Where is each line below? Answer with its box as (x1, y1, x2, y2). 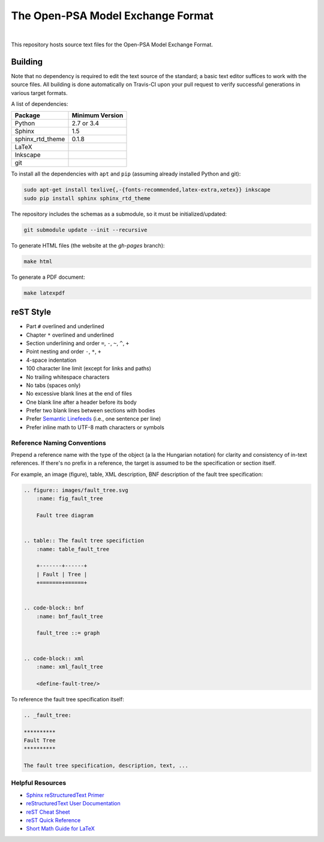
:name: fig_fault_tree (36, 495, 103, 502)
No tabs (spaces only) (26, 382, 81, 389)
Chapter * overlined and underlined (26, 331, 114, 338)
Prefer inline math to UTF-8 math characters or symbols (26, 424, 164, 431)
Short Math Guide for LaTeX (26, 825, 95, 832)
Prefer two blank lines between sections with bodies (26, 407, 155, 414)
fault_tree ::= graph (36, 630, 100, 636)
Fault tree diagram (36, 511, 94, 519)
